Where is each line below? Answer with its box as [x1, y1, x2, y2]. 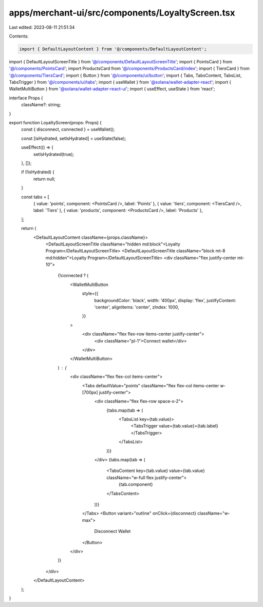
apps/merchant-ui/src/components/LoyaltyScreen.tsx [9, 7, 236, 18]
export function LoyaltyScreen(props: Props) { [9, 120, 102, 126]
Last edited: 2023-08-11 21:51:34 [9, 24, 75, 30]
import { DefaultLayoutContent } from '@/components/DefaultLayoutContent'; [19, 46, 207, 52]
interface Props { [9, 95, 43, 101]
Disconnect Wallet [94, 529, 131, 534]
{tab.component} [118, 481, 153, 487]
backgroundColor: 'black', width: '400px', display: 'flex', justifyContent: [94, 297, 236, 303]
